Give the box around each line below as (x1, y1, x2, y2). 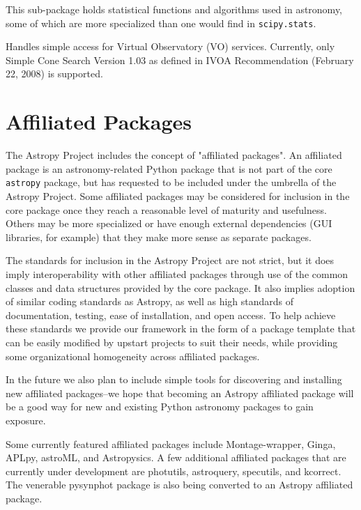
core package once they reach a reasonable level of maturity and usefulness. (6, 202, 327, 217)
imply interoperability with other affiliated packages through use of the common (6, 266, 348, 281)
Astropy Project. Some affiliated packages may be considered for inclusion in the (6, 189, 350, 203)
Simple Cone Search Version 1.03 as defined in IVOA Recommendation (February (6, 52, 354, 67)
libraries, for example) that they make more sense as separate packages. (6, 229, 312, 244)
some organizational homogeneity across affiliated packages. (6, 348, 260, 363)
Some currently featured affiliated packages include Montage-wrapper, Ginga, (6, 436, 336, 451)
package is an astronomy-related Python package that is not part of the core (6, 161, 332, 176)
